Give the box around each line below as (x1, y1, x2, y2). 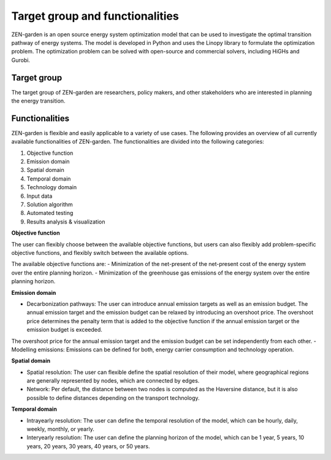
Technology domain (26, 184, 77, 191)
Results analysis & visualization (26, 218, 105, 225)
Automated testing (26, 209, 74, 217)
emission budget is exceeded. (26, 326, 102, 333)
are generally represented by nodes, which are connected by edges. (26, 377, 200, 384)
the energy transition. (11, 97, 66, 104)
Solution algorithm (26, 201, 73, 208)
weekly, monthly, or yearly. (26, 426, 94, 433)
